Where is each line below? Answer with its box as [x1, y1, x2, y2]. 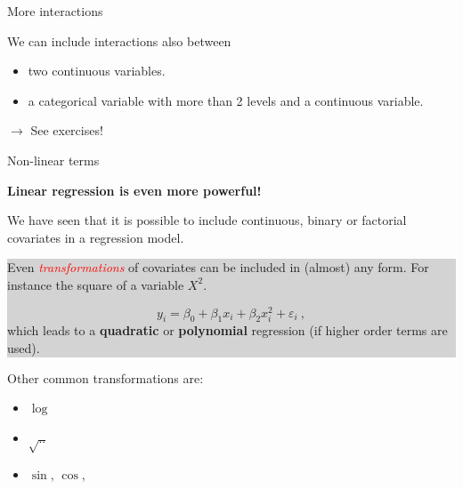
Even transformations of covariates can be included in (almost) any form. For [7, 258, 429, 277]
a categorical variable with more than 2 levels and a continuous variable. [28, 91, 424, 109]
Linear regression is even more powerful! [7, 180, 262, 199]
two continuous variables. [28, 61, 166, 80]
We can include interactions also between [7, 31, 231, 50]
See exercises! [30, 121, 103, 140]
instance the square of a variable [7, 275, 184, 293]
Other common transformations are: [7, 368, 204, 387]
